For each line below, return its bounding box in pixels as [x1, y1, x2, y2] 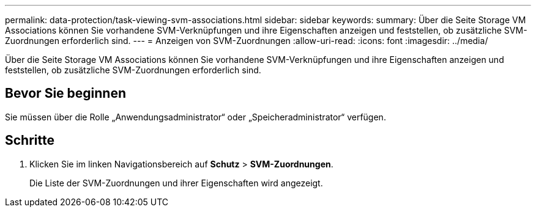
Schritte [5, 133, 54, 148]
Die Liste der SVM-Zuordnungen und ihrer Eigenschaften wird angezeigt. [29, 177, 323, 188]
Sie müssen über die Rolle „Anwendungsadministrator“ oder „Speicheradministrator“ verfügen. [5, 111, 386, 122]
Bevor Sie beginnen [5, 86, 127, 101]
